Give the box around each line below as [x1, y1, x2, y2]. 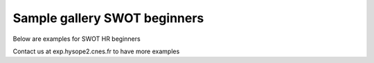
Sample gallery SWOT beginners [12, 10, 204, 26]
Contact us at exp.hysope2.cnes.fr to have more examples [12, 47, 180, 55]
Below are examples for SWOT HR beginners [12, 35, 141, 43]
